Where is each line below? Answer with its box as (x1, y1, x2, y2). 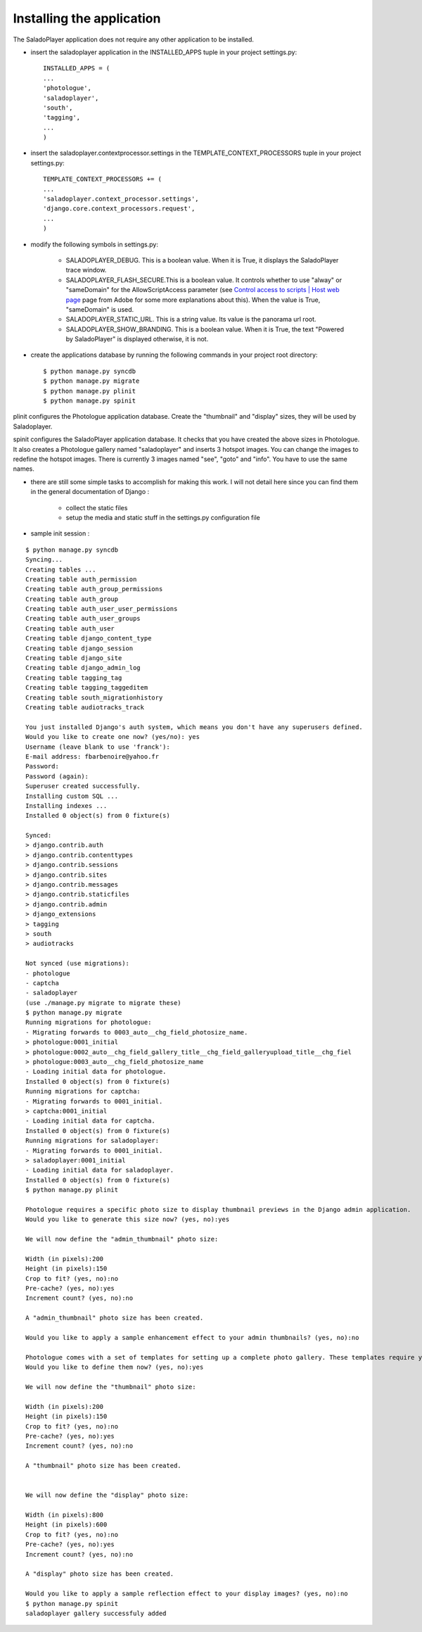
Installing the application (13, 11, 161, 26)
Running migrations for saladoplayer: (25, 1137, 160, 1145)
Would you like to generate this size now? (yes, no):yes (25, 1215, 230, 1224)
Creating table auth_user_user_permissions (25, 605, 178, 613)
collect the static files (65, 503, 128, 512)
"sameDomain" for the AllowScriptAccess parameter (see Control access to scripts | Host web (65, 286, 340, 294)
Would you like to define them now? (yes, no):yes (25, 1363, 204, 1372)
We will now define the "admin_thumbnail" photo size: (25, 1235, 219, 1244)
